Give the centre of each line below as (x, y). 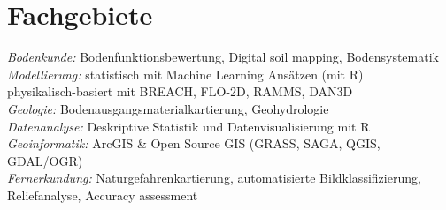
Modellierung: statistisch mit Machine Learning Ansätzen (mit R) (185, 74)
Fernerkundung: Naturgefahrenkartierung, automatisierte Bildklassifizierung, (214, 178)
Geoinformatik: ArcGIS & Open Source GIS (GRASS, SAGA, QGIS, (194, 143)
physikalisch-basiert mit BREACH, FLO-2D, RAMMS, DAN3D (180, 91)
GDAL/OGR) (45, 160)
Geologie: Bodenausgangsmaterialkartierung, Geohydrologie (168, 108)
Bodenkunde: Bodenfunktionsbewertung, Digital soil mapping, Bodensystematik (223, 57)
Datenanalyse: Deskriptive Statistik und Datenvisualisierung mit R (188, 126)
